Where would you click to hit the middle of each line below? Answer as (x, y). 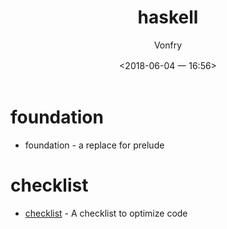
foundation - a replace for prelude (94, 145)
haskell (168, 17)
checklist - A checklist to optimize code (106, 213)
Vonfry (168, 45)
